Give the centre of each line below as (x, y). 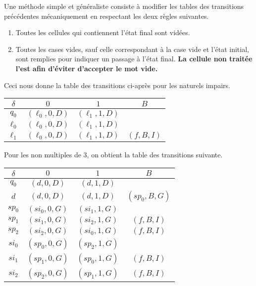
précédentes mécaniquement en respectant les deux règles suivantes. (106, 16)
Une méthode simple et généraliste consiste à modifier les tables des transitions (124, 6)
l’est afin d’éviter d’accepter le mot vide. (87, 68)
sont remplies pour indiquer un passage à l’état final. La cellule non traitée (134, 59)
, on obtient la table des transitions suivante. (155, 155)
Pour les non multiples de (43, 155)
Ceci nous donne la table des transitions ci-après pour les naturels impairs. (117, 85)
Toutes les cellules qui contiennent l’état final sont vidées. (103, 32)
